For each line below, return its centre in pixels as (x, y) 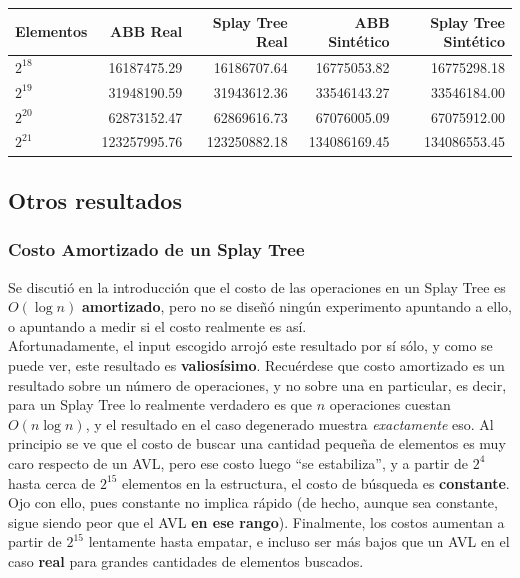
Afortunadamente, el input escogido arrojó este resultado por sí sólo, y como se (250, 345)
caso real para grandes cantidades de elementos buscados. (186, 560)
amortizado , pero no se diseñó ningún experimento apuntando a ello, (296, 306)
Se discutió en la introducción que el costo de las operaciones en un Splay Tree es (257, 286)
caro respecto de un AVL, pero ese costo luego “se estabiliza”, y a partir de (238, 462)
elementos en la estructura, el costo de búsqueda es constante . (316, 482)
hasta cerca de (52, 482)
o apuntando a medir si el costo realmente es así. (157, 325)
